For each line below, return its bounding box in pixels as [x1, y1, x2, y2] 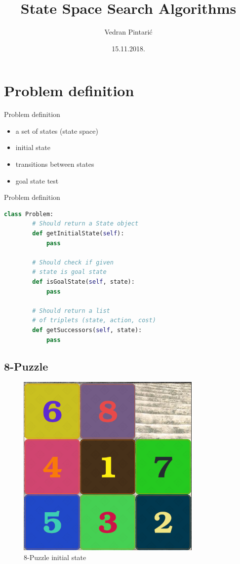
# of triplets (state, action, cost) [32, 317, 156, 324]
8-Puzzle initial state [24, 552, 86, 562]
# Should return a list [32, 307, 110, 314]
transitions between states [15, 159, 94, 169]
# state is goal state [32, 268, 107, 276]
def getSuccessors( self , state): [32, 326, 142, 334]
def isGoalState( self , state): [32, 278, 135, 285]
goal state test [15, 175, 59, 186]
